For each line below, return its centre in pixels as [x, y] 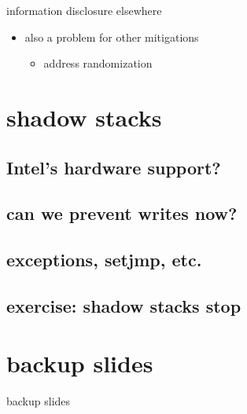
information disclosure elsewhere [84, 10]
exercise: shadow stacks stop [124, 305]
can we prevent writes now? [122, 213]
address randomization [98, 63]
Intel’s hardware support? [114, 167]
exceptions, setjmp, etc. [104, 260]
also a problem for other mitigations [112, 37]
